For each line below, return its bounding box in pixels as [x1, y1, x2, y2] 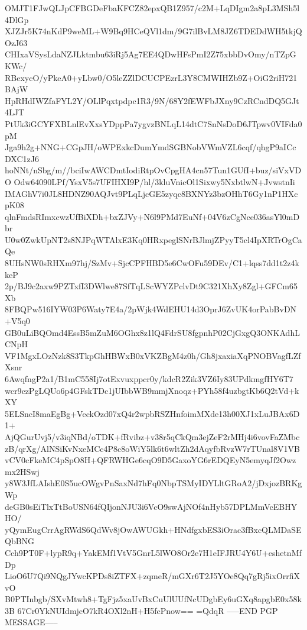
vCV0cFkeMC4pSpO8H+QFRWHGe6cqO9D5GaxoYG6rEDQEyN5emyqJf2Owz [5, 454, 296, 466]
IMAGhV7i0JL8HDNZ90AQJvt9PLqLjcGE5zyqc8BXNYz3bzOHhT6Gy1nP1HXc [5, 187, 298, 199]
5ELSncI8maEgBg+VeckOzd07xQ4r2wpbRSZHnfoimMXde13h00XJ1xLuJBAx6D [5, 407, 300, 419]
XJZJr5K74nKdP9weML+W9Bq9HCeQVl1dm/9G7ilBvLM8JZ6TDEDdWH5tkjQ [5, 25, 302, 37]
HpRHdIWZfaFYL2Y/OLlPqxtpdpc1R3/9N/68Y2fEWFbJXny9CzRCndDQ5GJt [5, 94, 299, 106]
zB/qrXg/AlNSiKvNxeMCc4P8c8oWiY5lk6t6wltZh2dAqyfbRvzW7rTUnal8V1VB [5, 442, 300, 454]
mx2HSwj [5, 465, 40, 477]
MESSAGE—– [5, 616, 58, 628]
